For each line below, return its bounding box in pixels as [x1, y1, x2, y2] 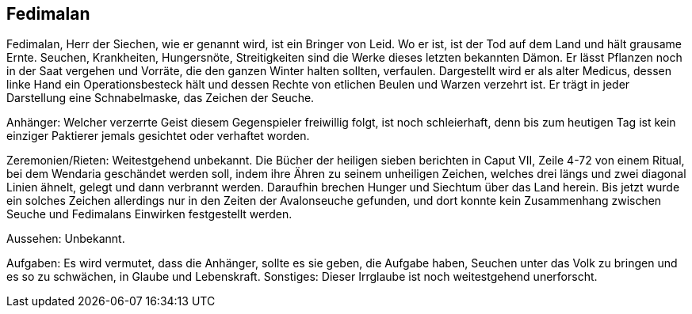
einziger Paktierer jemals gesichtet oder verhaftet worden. [6, 129, 310, 143]
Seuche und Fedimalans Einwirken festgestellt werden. [6, 207, 292, 221]
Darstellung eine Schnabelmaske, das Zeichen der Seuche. [6, 91, 315, 105]
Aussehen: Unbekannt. [6, 232, 125, 246]
